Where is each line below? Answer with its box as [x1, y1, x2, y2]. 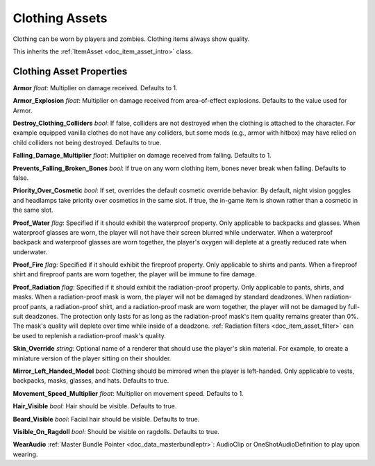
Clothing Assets [12, 10, 108, 26]
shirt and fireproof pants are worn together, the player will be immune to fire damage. [12, 270, 257, 278]
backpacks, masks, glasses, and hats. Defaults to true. [12, 376, 169, 385]
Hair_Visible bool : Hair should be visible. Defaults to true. [12, 402, 177, 410]
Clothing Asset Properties [12, 65, 128, 77]
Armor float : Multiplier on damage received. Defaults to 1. [12, 83, 178, 92]
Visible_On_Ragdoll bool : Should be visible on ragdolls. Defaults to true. [12, 427, 220, 435]
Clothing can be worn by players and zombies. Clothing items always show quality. [12, 35, 250, 43]
